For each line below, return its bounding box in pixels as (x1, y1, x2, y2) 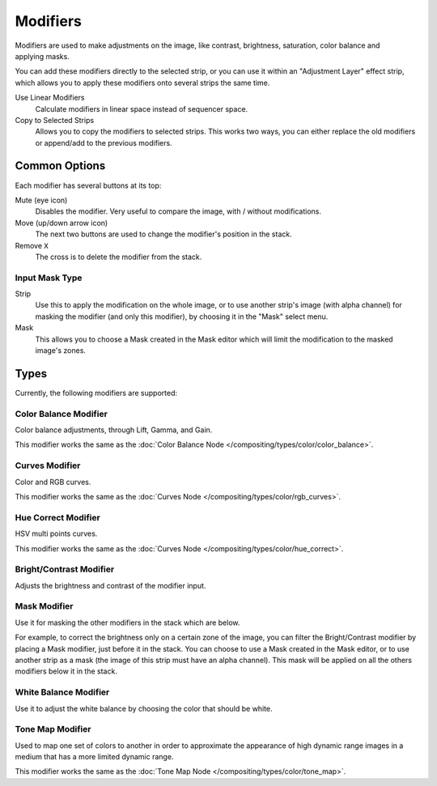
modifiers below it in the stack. (15, 666, 117, 676)
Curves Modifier (15, 460, 81, 471)
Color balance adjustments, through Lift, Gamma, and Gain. (15, 425, 213, 435)
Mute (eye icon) (15, 195, 68, 205)
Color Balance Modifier (15, 408, 108, 419)
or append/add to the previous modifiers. (35, 138, 173, 147)
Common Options (15, 159, 106, 173)
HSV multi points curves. (15, 529, 98, 538)
